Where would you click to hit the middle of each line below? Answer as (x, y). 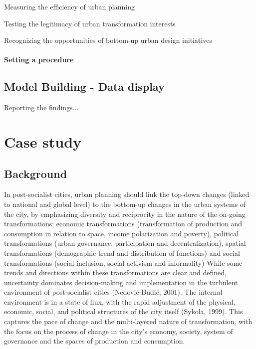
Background (36, 173)
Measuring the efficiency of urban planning (69, 6)
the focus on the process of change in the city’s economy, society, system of (119, 331)
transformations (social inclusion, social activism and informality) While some (123, 262)
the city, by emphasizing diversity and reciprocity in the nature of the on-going (125, 214)
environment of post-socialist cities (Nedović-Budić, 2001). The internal (113, 292)
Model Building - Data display (84, 87)
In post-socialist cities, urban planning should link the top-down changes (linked (127, 194)
